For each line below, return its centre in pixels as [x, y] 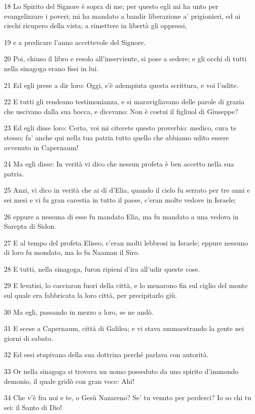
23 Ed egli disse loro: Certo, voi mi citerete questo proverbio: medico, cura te [120, 128]
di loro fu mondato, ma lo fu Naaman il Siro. [72, 252]
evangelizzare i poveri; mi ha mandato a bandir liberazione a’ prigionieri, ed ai [122, 16]
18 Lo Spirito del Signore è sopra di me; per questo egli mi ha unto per [111, 6]
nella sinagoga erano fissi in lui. [51, 68]
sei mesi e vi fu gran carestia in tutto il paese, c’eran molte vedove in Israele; [120, 199]
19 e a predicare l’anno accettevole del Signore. [75, 42]
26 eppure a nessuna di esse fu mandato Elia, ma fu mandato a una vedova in [121, 216]
